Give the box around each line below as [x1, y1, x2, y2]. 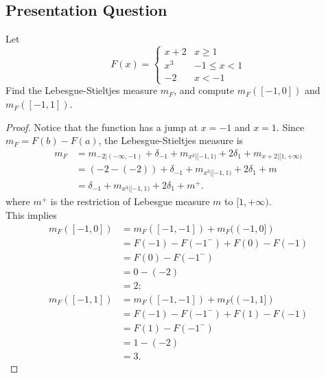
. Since [276, 119, 305, 134]
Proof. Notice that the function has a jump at [5, 119, 198, 134]
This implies [5, 208, 57, 222]
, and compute [174, 83, 235, 97]
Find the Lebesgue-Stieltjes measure [5, 83, 158, 97]
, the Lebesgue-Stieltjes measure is [98, 133, 244, 147]
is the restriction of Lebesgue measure [50, 194, 210, 209]
